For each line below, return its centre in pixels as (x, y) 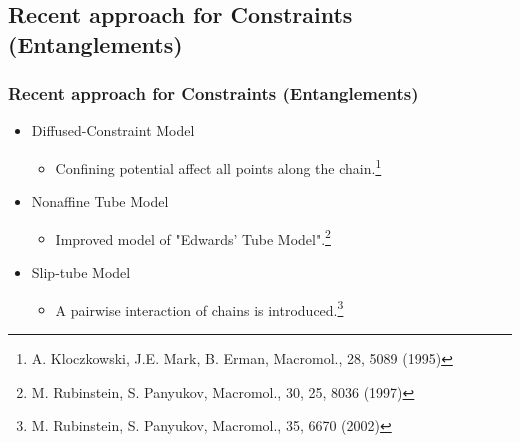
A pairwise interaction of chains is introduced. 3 (199, 308)
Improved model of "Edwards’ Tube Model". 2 (193, 237)
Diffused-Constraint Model (113, 130)
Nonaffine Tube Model (100, 201)
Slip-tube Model (81, 272)
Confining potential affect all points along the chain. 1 (218, 166)
